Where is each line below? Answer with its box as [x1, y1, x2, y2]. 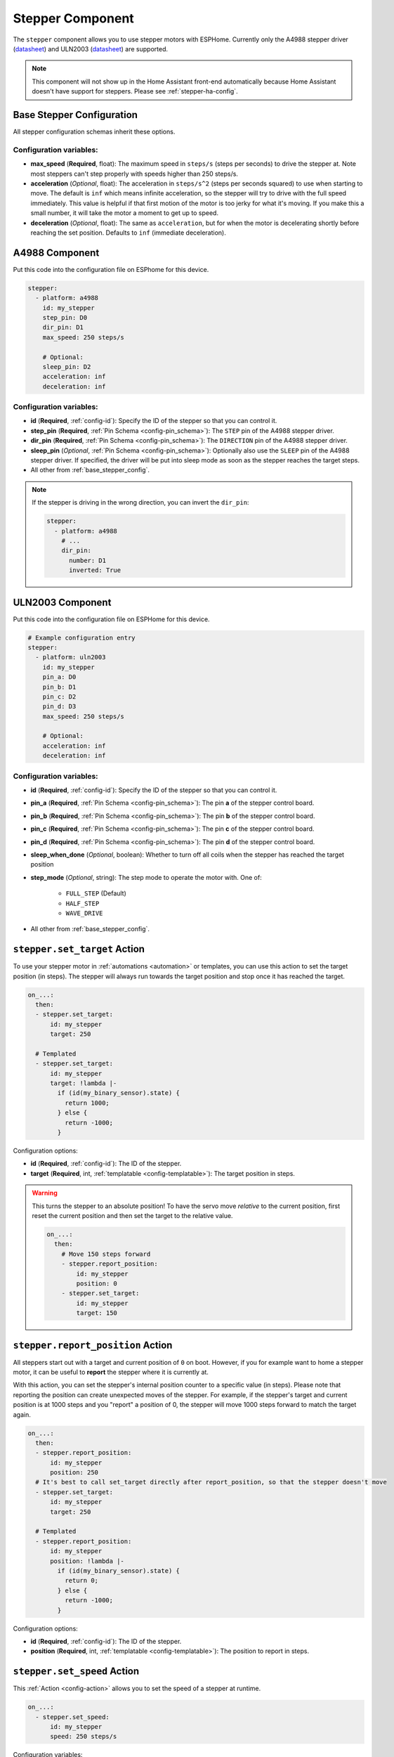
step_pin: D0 [42, 313, 88, 321]
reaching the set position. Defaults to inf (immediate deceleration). [30, 228, 226, 237]
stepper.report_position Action [13, 1339, 173, 1351]
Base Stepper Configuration [13, 109, 138, 121]
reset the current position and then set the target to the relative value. [32, 1211, 233, 1219]
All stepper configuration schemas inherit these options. [13, 127, 176, 136]
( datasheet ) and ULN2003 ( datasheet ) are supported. [13, 44, 169, 53]
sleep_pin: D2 [42, 363, 91, 370]
